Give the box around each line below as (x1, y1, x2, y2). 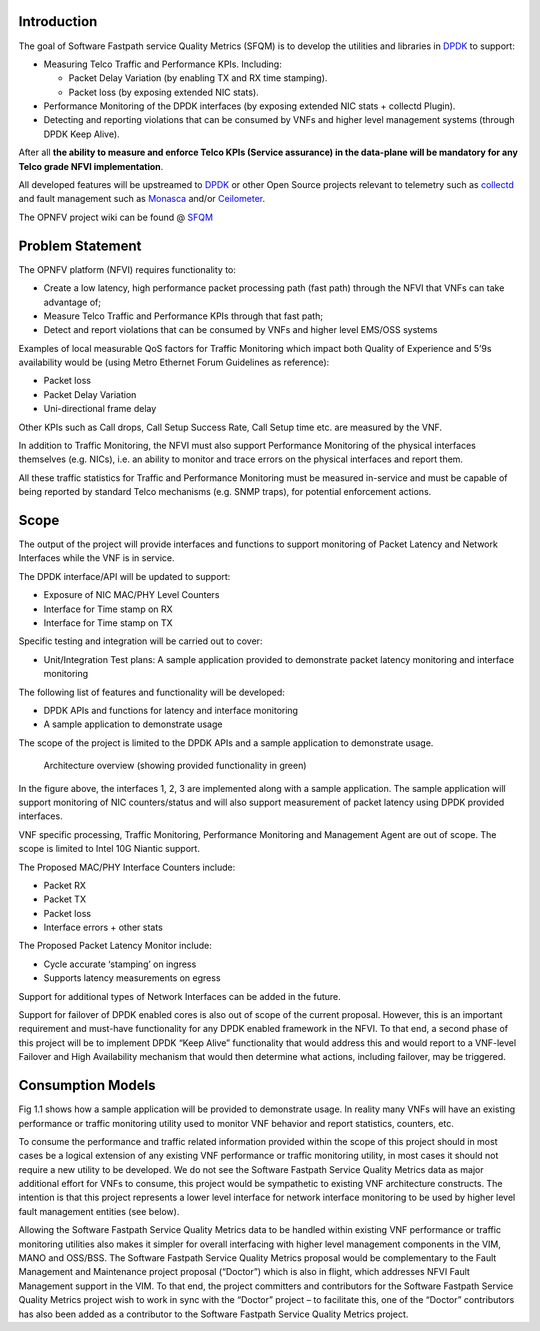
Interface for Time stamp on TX (43, 617, 174, 629)
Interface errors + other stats (43, 921, 164, 934)
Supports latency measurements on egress (43, 972, 221, 984)
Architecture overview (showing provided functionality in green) (43, 760, 307, 772)
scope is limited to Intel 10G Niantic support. (18, 843, 200, 855)
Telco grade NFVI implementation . (18, 160, 164, 172)
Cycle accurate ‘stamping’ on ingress (43, 958, 197, 970)
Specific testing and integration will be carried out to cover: (18, 635, 263, 647)
